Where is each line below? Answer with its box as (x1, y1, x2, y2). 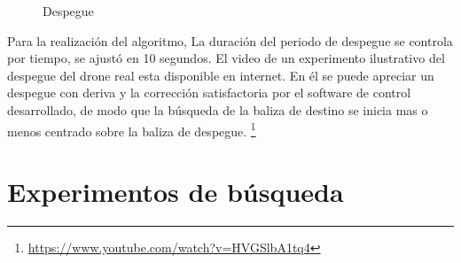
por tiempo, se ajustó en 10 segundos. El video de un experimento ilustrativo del (7, 49, 445, 67)
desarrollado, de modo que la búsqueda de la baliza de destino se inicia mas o (7, 100, 428, 119)
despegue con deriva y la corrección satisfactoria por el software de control (7, 83, 411, 102)
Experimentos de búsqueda (7, 174, 344, 209)
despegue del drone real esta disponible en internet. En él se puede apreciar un (7, 66, 434, 84)
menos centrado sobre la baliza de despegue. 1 (7, 119, 256, 140)
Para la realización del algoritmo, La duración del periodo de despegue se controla (7, 31, 453, 50)
